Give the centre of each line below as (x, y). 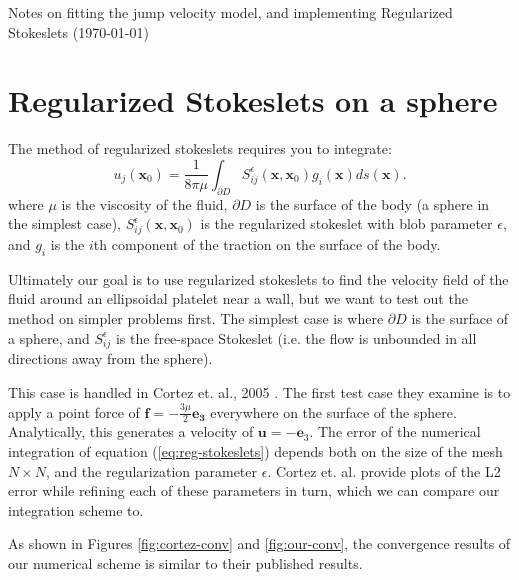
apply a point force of (74, 411)
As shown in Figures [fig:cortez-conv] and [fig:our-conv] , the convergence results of (259, 543)
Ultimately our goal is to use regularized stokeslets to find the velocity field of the (258, 278)
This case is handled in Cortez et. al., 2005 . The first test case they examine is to (259, 391)
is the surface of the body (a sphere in (372, 203)
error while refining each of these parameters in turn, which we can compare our (254, 490)
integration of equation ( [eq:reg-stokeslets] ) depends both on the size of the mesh (255, 450)
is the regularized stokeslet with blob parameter (346, 223)
